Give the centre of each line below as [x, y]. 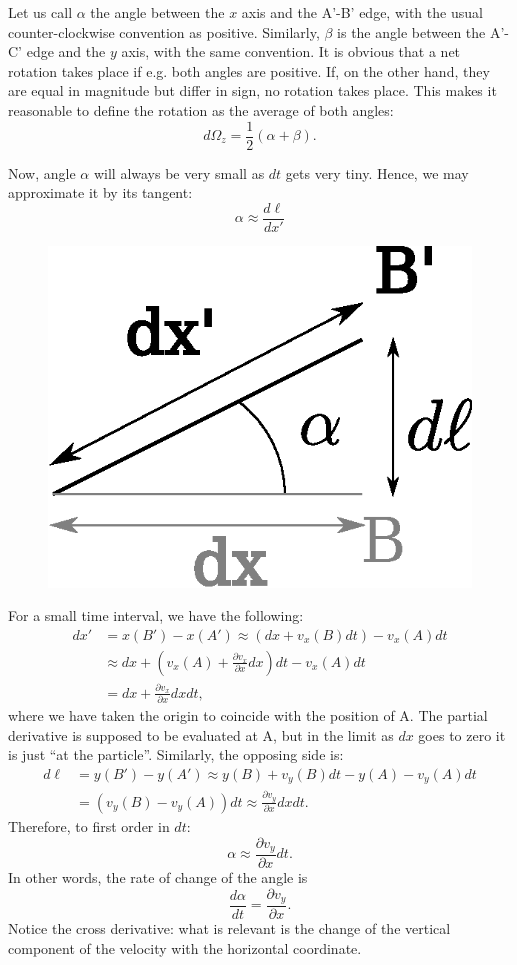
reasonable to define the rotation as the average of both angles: [201, 109]
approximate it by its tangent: [100, 192]
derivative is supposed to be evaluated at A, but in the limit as [201, 734]
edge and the [66, 51]
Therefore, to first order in [89, 825]
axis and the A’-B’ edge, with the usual [362, 12]
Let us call [40, 12]
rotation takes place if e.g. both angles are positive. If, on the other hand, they [249, 70]
